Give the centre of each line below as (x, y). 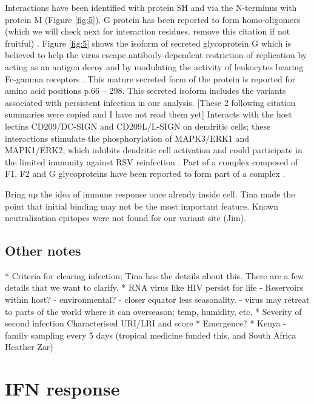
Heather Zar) (29, 347)
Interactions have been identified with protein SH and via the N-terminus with (151, 7)
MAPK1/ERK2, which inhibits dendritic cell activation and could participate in (154, 150)
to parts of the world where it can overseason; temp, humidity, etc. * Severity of (153, 311)
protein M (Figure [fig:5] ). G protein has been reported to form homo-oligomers (153, 19)
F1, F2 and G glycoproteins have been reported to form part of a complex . (145, 174)
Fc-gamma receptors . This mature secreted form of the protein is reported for (150, 78)
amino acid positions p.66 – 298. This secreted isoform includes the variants (145, 91)
